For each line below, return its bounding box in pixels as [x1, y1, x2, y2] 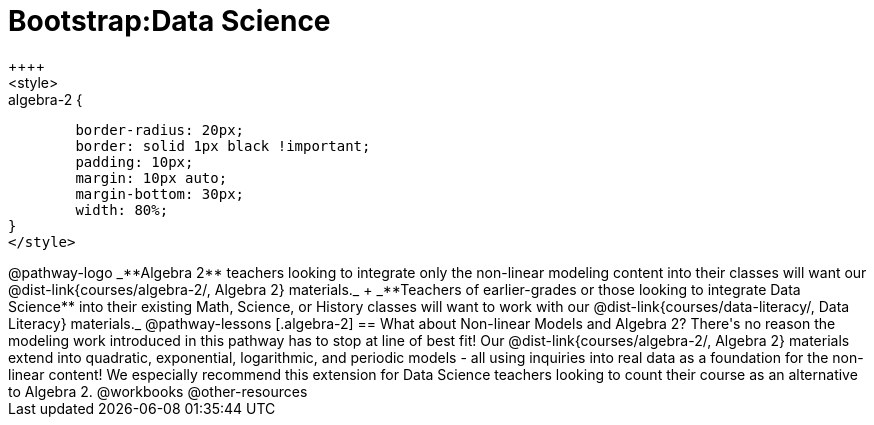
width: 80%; [75, 201, 169, 218]
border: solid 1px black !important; [75, 137, 371, 154]
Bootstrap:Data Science [8, 4, 331, 38]
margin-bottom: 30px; [75, 185, 245, 202]
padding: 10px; [75, 153, 194, 170]
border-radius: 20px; [75, 121, 245, 138]
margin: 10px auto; [75, 169, 228, 186]
